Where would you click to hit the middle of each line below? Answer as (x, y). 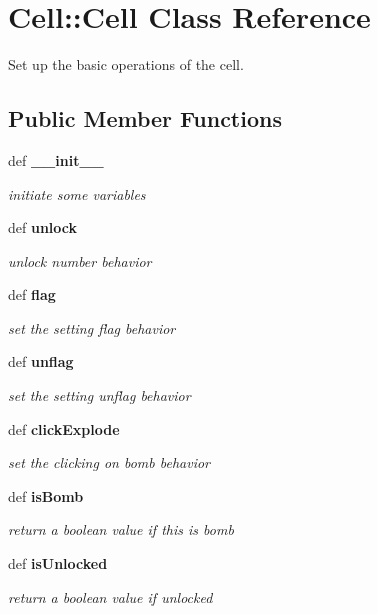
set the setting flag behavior (92, 327)
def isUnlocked (58, 563)
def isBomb (46, 495)
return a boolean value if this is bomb (121, 529)
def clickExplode (64, 428)
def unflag (41, 361)
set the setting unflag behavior (99, 395)
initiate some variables (77, 193)
